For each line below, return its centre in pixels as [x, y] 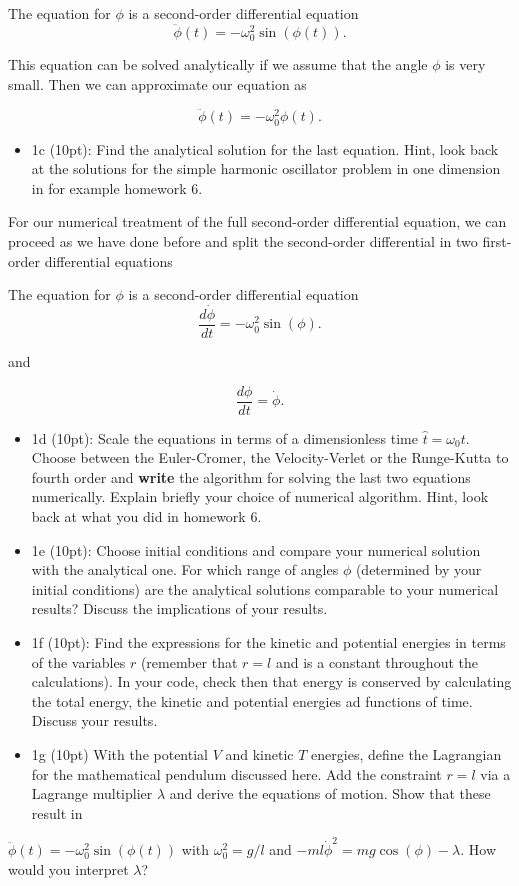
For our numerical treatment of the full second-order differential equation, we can [257, 221]
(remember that [189, 661]
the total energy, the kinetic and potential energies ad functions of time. [252, 700]
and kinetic [259, 753]
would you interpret [68, 868]
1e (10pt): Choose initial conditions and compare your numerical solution [256, 549]
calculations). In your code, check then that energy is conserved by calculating [271, 681]
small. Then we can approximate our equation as [157, 83]
